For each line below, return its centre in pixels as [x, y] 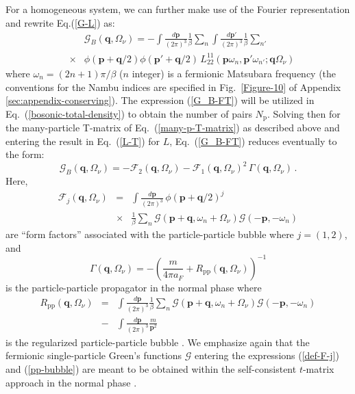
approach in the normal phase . [71, 382]
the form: [25, 154]
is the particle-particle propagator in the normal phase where [134, 287]
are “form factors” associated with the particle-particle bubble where [150, 234]
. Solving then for [304, 113]
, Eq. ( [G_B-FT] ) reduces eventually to [253, 141]
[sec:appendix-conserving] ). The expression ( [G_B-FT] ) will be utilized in [160, 100]
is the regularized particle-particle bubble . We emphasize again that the [158, 342]
